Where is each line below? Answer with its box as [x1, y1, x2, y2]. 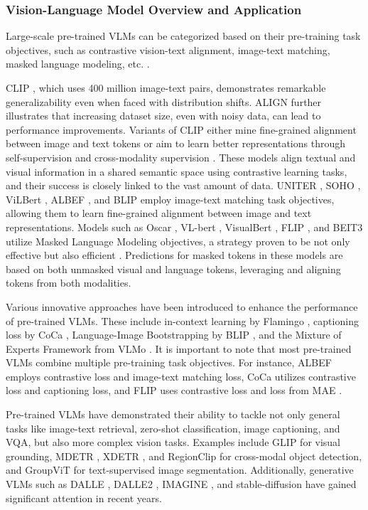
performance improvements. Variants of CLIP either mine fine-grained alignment [6, 122, 357, 137]
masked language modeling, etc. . [6, 56, 150, 71]
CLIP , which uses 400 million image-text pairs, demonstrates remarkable [6, 80, 326, 95]
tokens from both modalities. [6, 275, 131, 290]
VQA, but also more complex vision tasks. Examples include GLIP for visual [6, 435, 341, 450]
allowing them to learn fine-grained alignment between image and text [6, 206, 312, 221]
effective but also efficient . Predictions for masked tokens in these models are [6, 248, 343, 262]
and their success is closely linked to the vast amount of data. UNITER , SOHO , [6, 178, 361, 193]
